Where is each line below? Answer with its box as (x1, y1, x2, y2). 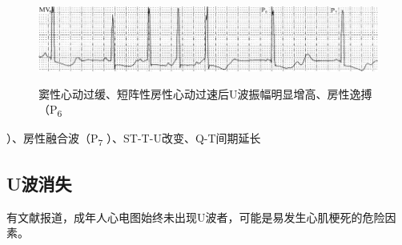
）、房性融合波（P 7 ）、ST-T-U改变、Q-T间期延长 (6, 130, 261, 149)
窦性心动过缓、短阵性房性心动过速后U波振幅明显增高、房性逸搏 (38, 85, 372, 102)
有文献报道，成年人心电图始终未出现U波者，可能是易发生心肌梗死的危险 (6, 208, 385, 225)
